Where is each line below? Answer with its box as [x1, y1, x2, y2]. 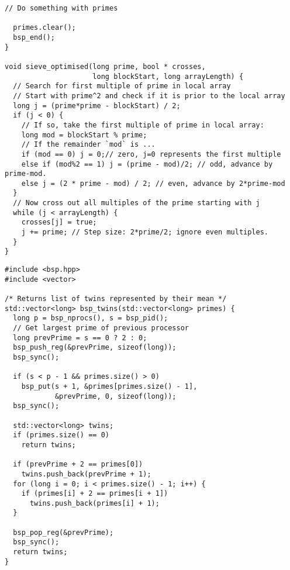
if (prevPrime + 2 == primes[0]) [13, 460, 143, 469]
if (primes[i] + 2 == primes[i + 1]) [21, 489, 168, 498]
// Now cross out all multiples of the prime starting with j [13, 199, 260, 208]
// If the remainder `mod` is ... [21, 140, 156, 149]
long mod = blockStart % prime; [21, 130, 147, 139]
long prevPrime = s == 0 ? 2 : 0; [13, 333, 147, 342]
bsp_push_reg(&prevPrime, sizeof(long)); [13, 343, 177, 352]
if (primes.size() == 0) [13, 431, 109, 440]
